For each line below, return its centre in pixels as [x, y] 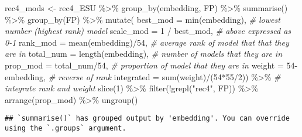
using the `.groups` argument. [66, 128]
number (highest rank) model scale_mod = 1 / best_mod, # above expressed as [148, 31]
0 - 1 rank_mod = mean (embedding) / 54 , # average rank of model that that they [147, 42]
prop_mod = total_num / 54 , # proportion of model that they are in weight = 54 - [151, 65]
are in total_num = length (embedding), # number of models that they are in [144, 54]
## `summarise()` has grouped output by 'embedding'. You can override [147, 119]
